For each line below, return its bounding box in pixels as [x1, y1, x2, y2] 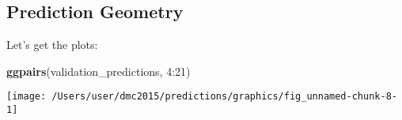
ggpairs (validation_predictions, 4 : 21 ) [6, 62, 191, 79]
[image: [6, 91, 47, 103]
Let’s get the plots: [6, 36, 98, 53]
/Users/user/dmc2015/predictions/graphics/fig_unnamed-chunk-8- [51, 91, 397, 103]
